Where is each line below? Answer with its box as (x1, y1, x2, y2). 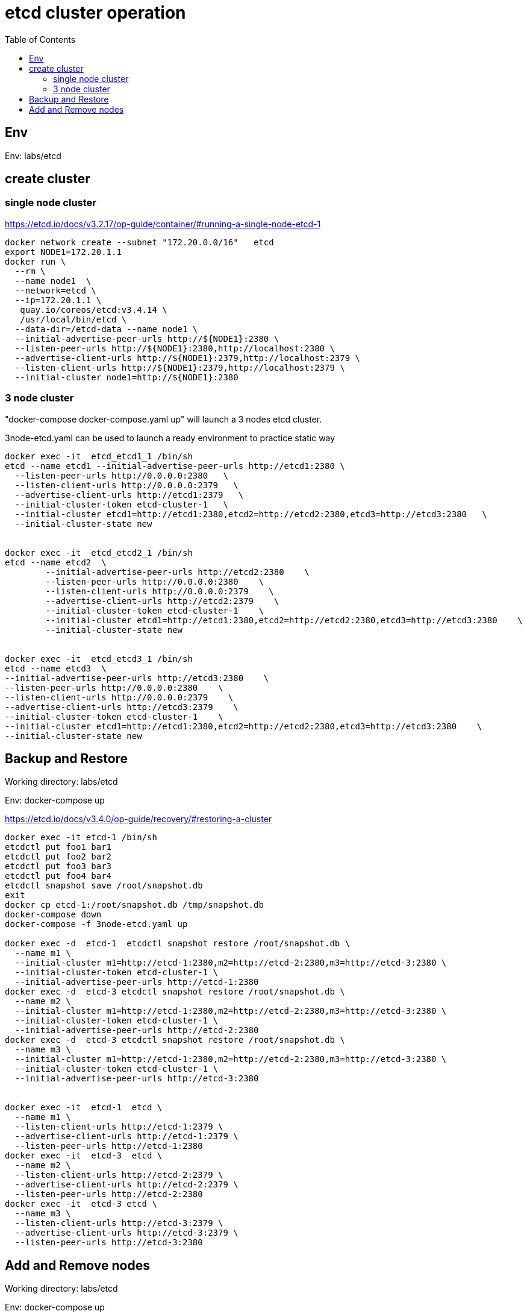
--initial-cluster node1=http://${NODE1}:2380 (14, 372, 239, 382)
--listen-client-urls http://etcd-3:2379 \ (14, 1218, 223, 1228)
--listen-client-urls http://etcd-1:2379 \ (14, 1122, 223, 1132)
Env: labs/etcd (5, 150, 61, 161)
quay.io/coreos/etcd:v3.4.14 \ (20, 304, 167, 315)
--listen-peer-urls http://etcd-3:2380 (14, 1237, 203, 1248)
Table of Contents (5, 34, 76, 45)
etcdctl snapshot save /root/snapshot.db (5, 881, 203, 891)
